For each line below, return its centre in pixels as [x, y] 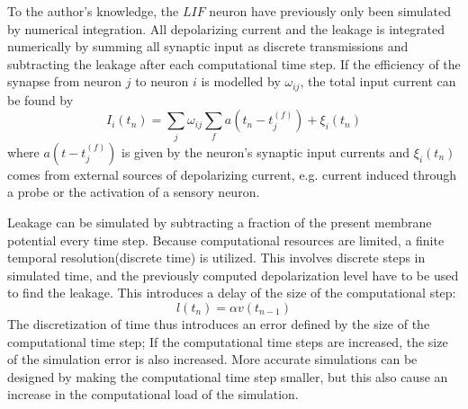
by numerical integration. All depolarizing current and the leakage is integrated [226, 28]
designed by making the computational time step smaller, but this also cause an [228, 376]
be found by [40, 99]
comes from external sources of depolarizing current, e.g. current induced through [232, 174]
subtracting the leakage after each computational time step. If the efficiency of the [234, 63]
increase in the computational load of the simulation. [153, 394]
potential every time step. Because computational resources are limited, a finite [226, 240]
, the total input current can [378, 81]
